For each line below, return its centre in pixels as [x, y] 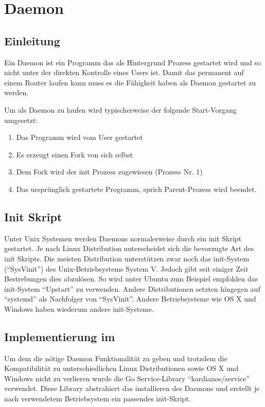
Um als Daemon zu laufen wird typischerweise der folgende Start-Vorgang [120, 109]
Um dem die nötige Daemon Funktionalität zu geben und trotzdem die [116, 358]
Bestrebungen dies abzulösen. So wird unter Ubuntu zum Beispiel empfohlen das [131, 279]
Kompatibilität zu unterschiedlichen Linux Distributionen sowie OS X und [121, 368]
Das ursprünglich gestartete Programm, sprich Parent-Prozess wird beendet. [136, 189]
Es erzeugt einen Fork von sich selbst [75, 154]
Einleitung [32, 40]
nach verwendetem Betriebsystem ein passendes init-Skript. [98, 399]
